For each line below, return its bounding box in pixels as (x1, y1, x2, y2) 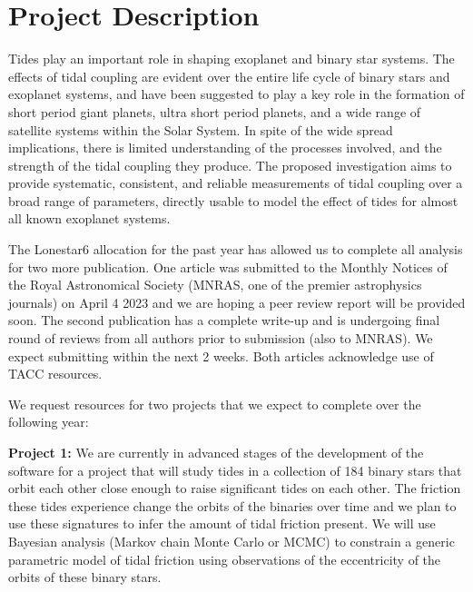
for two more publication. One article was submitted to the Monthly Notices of (8, 257, 448, 276)
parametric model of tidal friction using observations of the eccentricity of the (8, 549, 441, 568)
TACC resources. (8, 364, 103, 383)
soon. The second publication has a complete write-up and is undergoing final (8, 311, 440, 330)
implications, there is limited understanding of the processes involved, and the (8, 138, 442, 157)
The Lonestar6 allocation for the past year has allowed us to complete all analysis (8, 240, 463, 259)
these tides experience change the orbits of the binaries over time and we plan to (8, 496, 457, 515)
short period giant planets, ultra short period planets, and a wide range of (8, 102, 421, 121)
